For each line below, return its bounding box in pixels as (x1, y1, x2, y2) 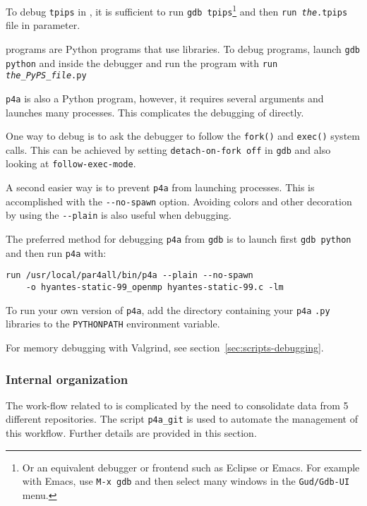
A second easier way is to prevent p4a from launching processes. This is (6, 180, 315, 195)
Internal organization (6, 370, 128, 387)
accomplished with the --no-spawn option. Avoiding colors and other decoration (6, 193, 352, 208)
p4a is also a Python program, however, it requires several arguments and (6, 90, 324, 105)
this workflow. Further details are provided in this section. (6, 426, 257, 440)
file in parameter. (6, 18, 80, 32)
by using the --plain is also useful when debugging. (6, 207, 231, 222)
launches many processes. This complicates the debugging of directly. (6, 104, 304, 119)
